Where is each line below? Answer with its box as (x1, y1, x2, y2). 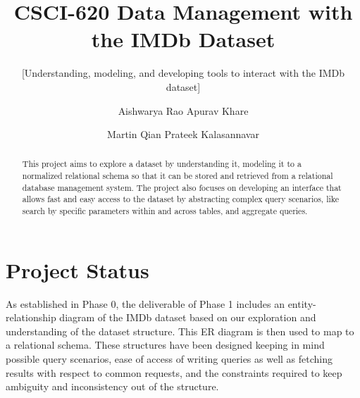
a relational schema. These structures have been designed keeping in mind (6, 337, 325, 352)
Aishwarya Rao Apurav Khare (118, 103, 249, 118)
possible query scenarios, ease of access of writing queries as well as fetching (6, 352, 333, 366)
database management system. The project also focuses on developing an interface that (22, 181, 342, 193)
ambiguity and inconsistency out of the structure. (6, 379, 219, 394)
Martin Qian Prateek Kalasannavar (107, 127, 259, 142)
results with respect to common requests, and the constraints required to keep (6, 365, 342, 380)
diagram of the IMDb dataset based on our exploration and (59, 310, 316, 325)
